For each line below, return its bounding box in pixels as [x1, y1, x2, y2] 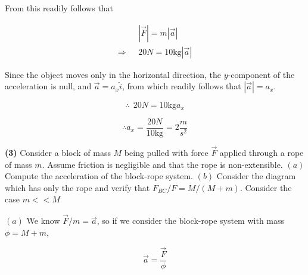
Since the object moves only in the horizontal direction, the [5, 68, 221, 80]
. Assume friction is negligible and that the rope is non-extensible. [42, 158, 283, 170]
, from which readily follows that [122, 80, 241, 92]
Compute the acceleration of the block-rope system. [5, 170, 193, 182]
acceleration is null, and [5, 80, 92, 92]
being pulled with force [124, 146, 209, 158]
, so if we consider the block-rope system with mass [97, 214, 285, 227]
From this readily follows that [5, 2, 114, 14]
